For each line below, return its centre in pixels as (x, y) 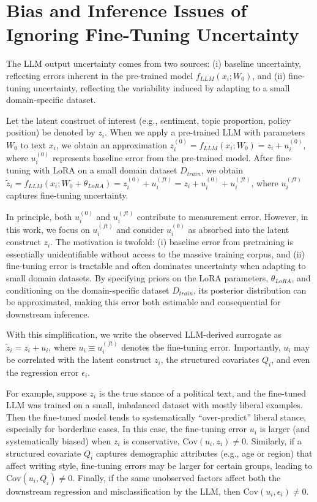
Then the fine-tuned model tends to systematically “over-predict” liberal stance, (156, 416)
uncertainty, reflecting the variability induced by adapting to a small (162, 87)
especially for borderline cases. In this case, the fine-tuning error (127, 429)
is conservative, (151, 440)
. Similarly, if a (274, 440)
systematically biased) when (59, 440)
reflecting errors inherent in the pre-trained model (100, 75)
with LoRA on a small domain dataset (105, 170)
